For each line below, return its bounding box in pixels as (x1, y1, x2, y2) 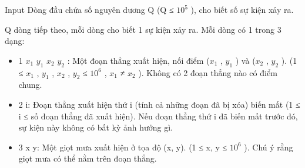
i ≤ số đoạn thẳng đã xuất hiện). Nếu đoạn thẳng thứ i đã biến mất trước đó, (18, 109, 298, 122)
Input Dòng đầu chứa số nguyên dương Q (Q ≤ (5, 4, 174, 15)
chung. (18, 78, 42, 91)
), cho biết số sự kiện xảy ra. (190, 4, 294, 15)
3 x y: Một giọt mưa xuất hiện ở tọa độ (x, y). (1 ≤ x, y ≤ (18, 140, 227, 153)
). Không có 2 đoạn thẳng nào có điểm (138, 66, 277, 78)
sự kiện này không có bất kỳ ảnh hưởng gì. (18, 121, 173, 133)
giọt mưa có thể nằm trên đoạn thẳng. (18, 152, 157, 164)
